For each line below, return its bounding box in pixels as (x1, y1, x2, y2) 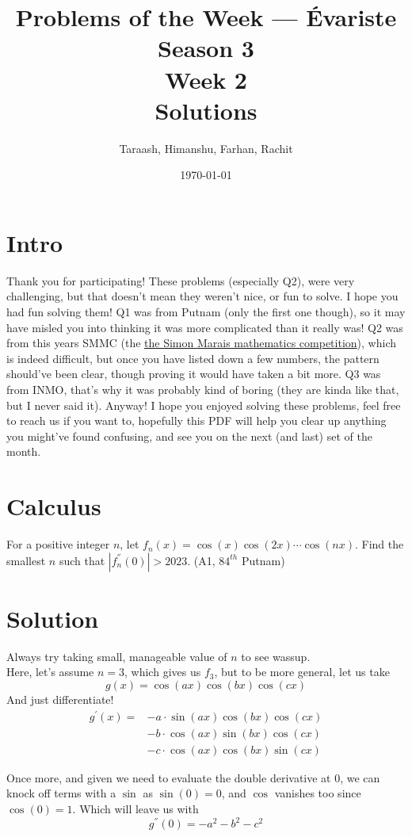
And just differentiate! (6, 690, 114, 707)
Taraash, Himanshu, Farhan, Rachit (119, 139, 293, 156)
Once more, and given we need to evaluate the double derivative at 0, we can (6, 769, 380, 785)
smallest (6, 552, 46, 568)
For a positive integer (6, 536, 110, 552)
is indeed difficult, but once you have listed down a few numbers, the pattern (6, 350, 380, 366)
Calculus (6, 490, 101, 522)
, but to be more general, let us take (214, 663, 390, 680)
